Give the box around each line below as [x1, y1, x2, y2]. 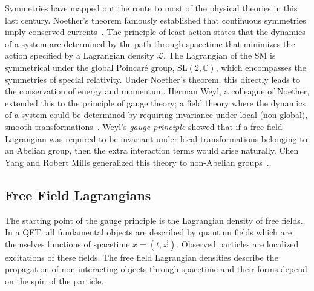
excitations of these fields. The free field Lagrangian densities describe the [5, 250, 278, 263]
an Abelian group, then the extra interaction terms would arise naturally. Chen [5, 144, 299, 157]
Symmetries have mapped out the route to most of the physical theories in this [5, 2, 298, 14]
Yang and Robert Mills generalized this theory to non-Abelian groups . [5, 155, 269, 168]
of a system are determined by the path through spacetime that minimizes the [5, 37, 295, 50]
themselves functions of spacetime [5, 237, 130, 250]
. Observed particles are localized [176, 237, 299, 250]
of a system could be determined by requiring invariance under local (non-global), [5, 108, 308, 121]
